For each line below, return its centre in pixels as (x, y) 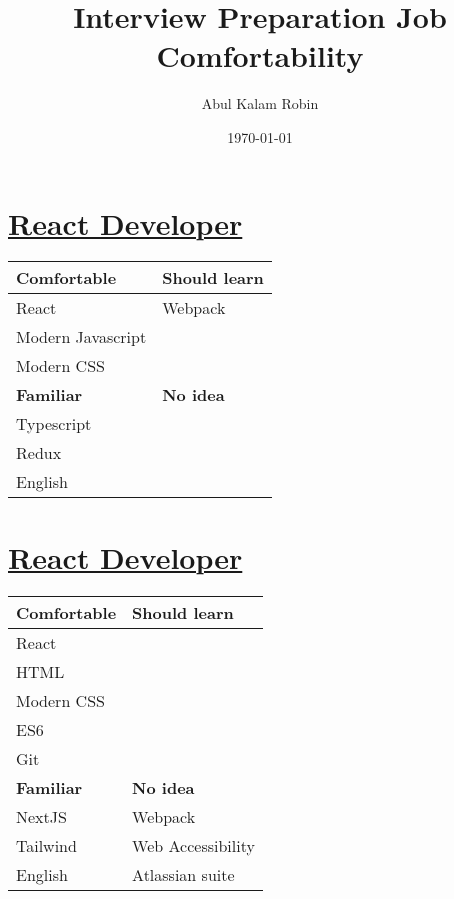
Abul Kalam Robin (260, 103)
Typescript (54, 424)
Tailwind (46, 845)
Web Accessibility (193, 845)
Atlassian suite (183, 874)
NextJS (41, 816)
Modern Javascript (81, 337)
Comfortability (260, 55)
